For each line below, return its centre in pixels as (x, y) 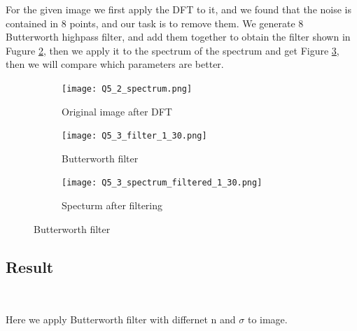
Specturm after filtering (112, 205)
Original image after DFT (117, 111)
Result (30, 266)
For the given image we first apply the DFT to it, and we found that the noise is (178, 9)
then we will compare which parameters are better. (115, 64)
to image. (267, 319)
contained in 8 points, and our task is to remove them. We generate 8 (155, 23)
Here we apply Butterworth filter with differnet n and (121, 319)
